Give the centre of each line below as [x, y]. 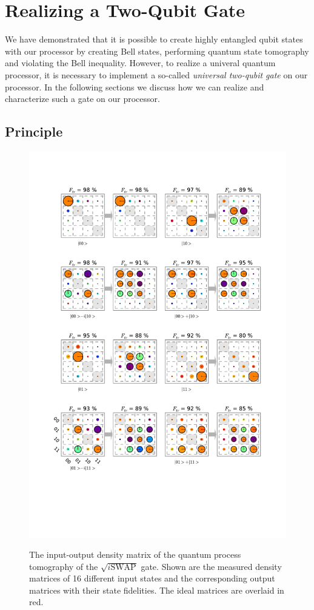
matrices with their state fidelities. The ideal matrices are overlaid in [157, 590]
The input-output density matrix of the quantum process [135, 554]
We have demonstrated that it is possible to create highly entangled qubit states [154, 39]
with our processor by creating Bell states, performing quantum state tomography [157, 51]
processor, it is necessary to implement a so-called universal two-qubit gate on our [156, 74]
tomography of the [64, 566]
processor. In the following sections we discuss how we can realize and [135, 86]
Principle [34, 131]
